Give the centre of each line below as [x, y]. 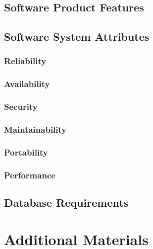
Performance [30, 175]
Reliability [25, 61]
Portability [26, 152]
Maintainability [35, 129]
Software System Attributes [77, 37]
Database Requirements [66, 203]
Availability [27, 84]
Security [21, 107]
